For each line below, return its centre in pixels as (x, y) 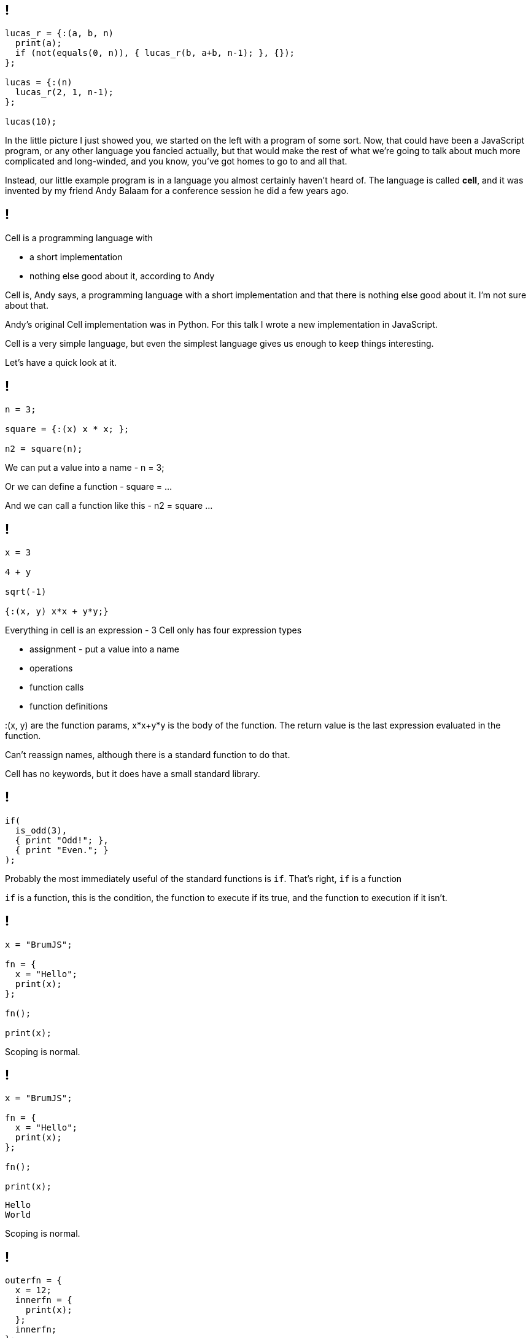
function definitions (69, 706)
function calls (57, 687)
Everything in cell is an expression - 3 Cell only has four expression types (153, 630)
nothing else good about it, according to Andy (122, 276)
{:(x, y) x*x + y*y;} (57, 611)
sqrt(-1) (26, 591)
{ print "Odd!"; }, (62, 840)
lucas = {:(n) (39, 83)
